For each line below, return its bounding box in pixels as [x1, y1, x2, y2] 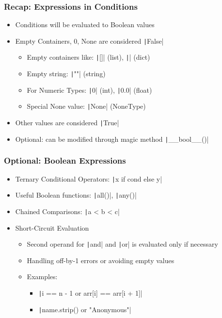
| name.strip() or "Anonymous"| [38, 304, 131, 314]
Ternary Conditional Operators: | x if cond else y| [15, 173, 162, 184]
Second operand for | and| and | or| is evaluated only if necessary [27, 239, 218, 249]
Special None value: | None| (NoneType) [27, 101, 146, 111]
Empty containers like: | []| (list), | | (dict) [27, 52, 150, 62]
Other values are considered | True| [15, 117, 119, 128]
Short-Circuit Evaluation [15, 222, 89, 233]
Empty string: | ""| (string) [27, 68, 106, 79]
